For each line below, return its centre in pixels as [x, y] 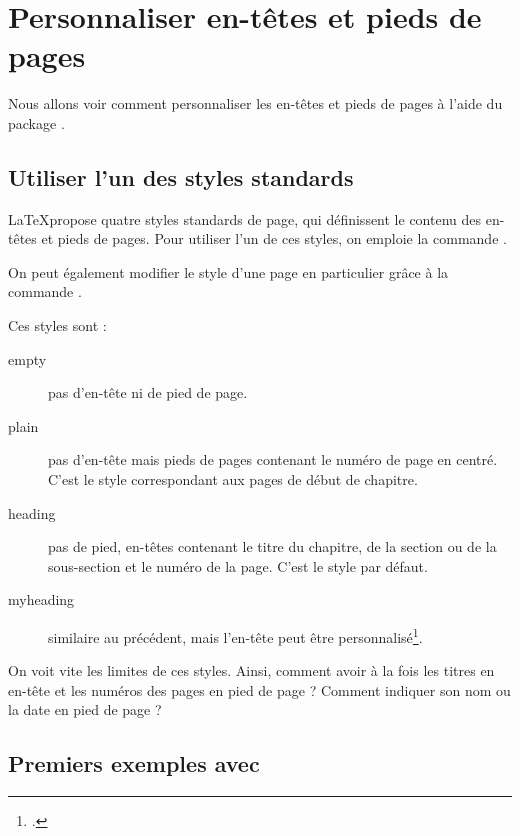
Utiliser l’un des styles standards [181, 176]
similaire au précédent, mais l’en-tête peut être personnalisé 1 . [235, 635]
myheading [41, 599]
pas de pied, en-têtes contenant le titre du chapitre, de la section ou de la [272, 546]
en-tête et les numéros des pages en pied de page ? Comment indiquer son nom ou [259, 689]
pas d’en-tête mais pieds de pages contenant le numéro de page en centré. [273, 459]
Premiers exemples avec [134, 763]
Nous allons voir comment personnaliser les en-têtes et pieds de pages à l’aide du [255, 103]
